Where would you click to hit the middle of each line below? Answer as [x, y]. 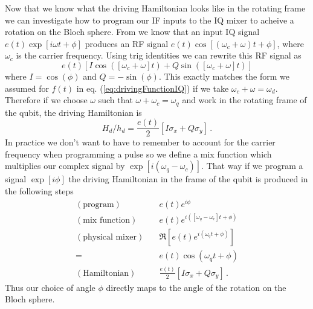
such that [115, 100]
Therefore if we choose [46, 100]
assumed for [27, 88]
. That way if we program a [252, 166]
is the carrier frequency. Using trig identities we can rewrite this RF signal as [159, 55]
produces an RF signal [127, 43]
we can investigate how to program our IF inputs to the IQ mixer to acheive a [150, 20]
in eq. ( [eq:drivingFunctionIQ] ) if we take [153, 88]
